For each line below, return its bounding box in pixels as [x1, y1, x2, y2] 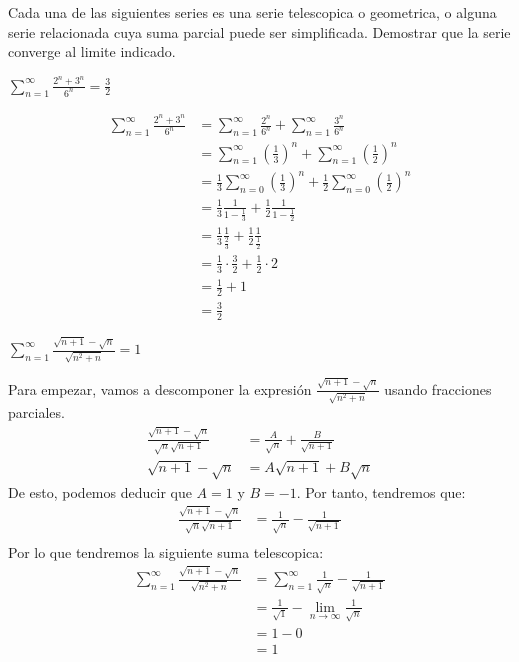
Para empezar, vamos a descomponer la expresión [8, 378, 312, 399]
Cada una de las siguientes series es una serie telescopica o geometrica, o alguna [8, 2, 497, 22]
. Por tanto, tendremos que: [296, 481, 466, 502]
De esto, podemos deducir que [8, 481, 192, 502]
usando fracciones [384, 378, 492, 399]
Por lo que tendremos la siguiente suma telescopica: [8, 542, 324, 563]
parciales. [8, 402, 65, 423]
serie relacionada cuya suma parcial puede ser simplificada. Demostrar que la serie [8, 21, 511, 42]
